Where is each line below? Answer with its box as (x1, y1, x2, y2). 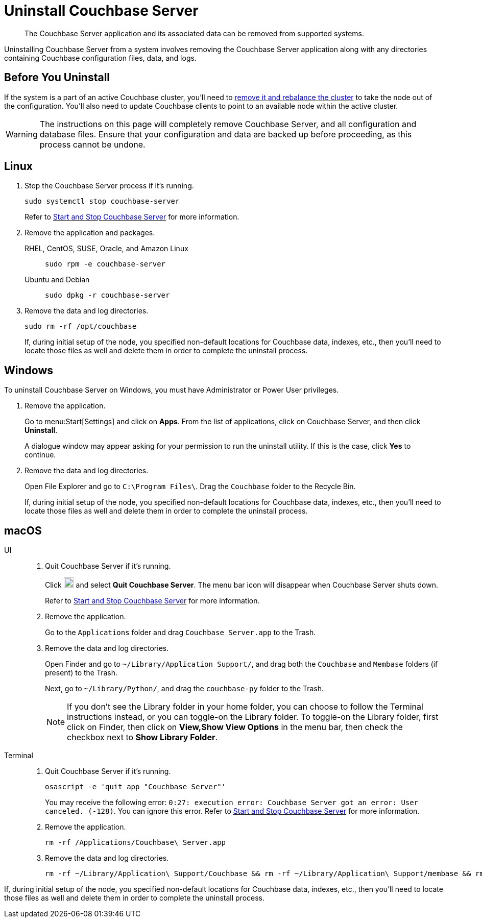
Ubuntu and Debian (25, 275, 90, 284)
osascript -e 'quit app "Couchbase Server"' (45, 783, 226, 791)
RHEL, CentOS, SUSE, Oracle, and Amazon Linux (25, 244, 188, 253)
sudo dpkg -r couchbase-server (45, 291, 170, 300)
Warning (6, 129, 38, 139)
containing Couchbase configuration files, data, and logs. (4, 53, 197, 62)
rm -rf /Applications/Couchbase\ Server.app (45, 838, 226, 847)
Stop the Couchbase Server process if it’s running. (25, 181, 194, 190)
